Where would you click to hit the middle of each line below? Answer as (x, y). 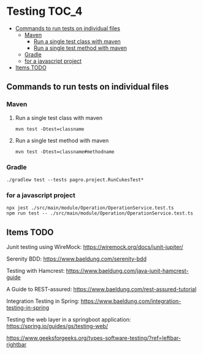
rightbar (17, 345)
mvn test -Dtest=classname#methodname (65, 152)
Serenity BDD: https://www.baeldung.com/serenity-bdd (77, 259)
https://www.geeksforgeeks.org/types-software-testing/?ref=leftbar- (94, 338)
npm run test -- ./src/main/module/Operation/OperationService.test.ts (100, 213)
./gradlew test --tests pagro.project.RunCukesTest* (75, 179)
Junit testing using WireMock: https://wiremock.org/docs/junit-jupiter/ (95, 247)
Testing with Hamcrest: (36, 271)
